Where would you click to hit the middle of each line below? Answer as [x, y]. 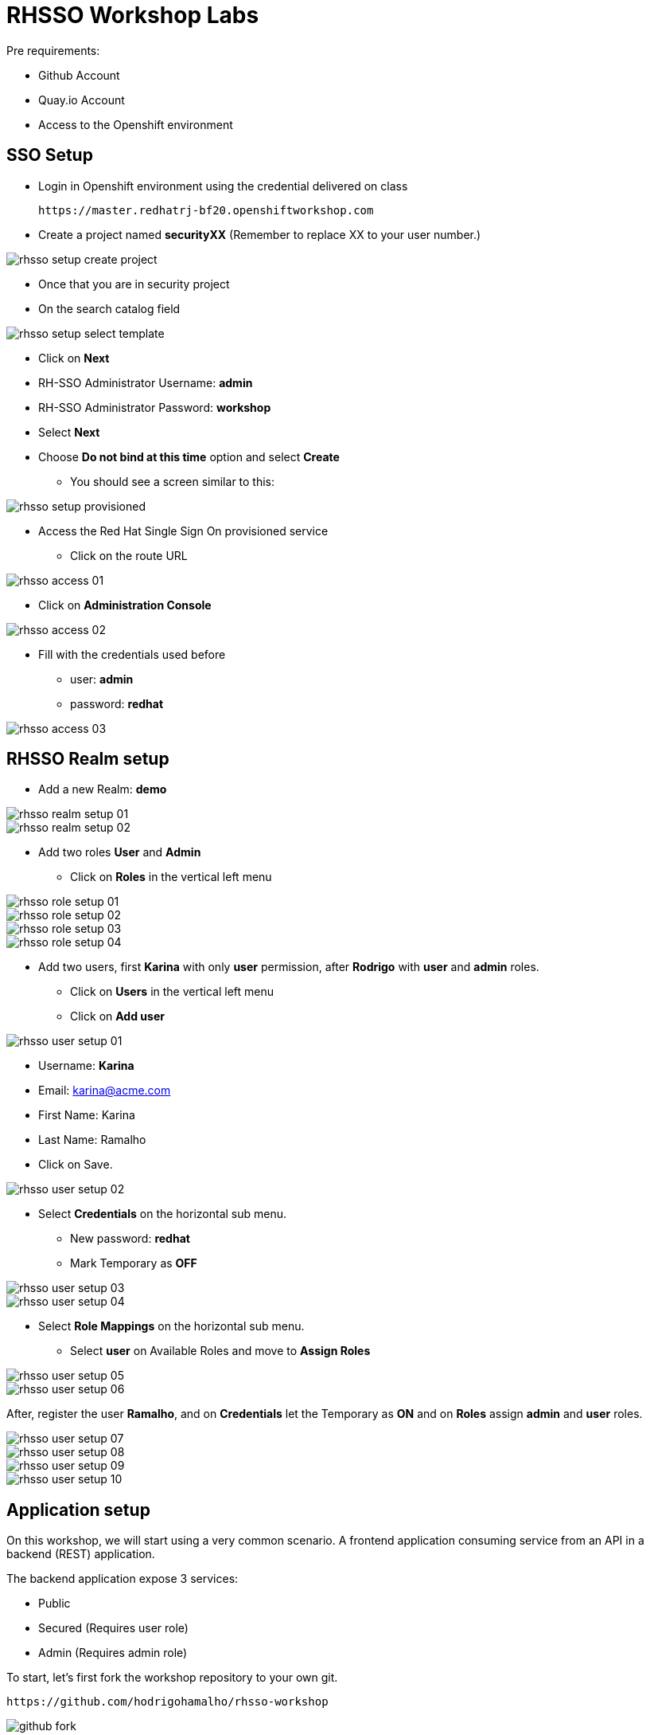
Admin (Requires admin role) [113, 1653]
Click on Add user [117, 1016]
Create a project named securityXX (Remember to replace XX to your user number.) [260, 234]
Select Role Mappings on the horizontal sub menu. [171, 1326]
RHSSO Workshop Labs [133, 15]
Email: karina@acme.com [105, 1091]
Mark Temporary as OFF [134, 1263]
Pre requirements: [53, 50]
